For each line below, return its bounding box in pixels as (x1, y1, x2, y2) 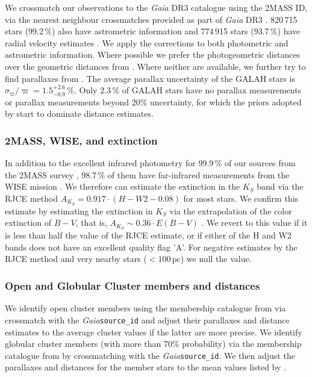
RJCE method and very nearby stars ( (5, 252, 147, 265)
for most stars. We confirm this (183, 192, 299, 204)
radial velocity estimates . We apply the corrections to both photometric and (5, 36, 289, 49)
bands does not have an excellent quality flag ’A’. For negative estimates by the (5, 240, 298, 253)
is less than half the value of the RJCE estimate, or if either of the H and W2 (5, 229, 292, 241)
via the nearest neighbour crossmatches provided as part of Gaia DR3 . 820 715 (5, 13, 298, 25)
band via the (257, 180, 304, 193)
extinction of (5, 216, 52, 229)
